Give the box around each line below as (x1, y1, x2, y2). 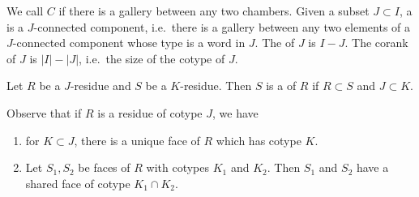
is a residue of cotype (97, 104, 203, 121)
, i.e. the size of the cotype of (79, 49, 225, 66)
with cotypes (146, 159, 209, 176)
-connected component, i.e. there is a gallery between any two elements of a (33, 18, 411, 35)
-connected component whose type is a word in (12, 34, 246, 51)
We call (6, 2, 44, 19)
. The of (254, 34, 295, 51)
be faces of (78, 159, 130, 176)
